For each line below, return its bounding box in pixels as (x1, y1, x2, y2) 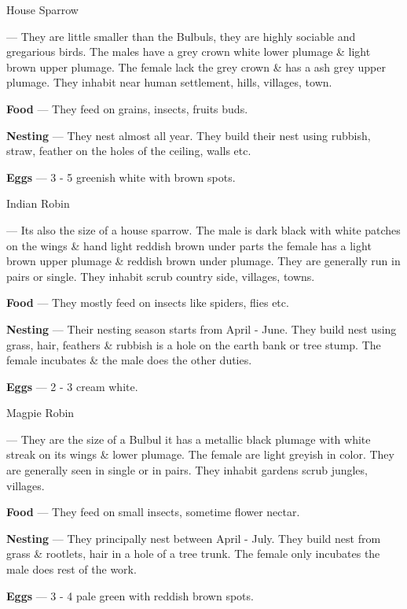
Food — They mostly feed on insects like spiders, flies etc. (6, 294, 289, 311)
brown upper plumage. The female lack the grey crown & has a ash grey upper (6, 58, 386, 75)
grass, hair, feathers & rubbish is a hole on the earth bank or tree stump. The (6, 336, 381, 352)
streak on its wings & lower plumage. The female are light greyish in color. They (6, 446, 394, 463)
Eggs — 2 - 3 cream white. (6, 378, 138, 394)
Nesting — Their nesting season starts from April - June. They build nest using (6, 320, 397, 337)
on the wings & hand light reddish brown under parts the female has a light (6, 237, 372, 253)
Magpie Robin (6, 404, 75, 421)
